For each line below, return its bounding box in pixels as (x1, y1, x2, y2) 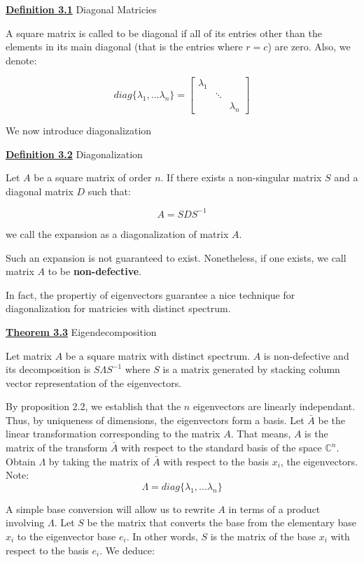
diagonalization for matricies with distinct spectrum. (6, 301, 231, 316)
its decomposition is (6, 362, 91, 377)
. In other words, (126, 529, 198, 544)
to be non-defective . (48, 264, 142, 279)
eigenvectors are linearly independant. (192, 399, 356, 414)
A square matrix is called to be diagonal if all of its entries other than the (6, 25, 322, 40)
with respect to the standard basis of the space (121, 440, 322, 455)
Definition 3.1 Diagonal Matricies (6, 2, 157, 16)
